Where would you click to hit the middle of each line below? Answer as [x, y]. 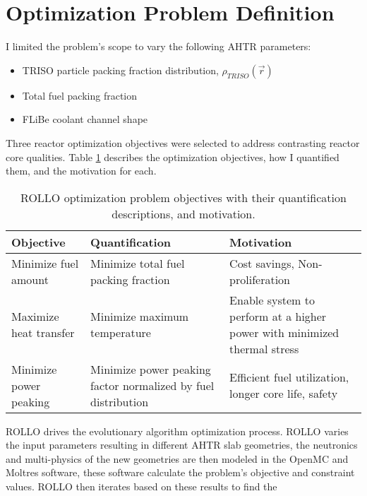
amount [30, 279]
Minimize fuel [45, 263]
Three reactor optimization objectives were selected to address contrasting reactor [183, 142]
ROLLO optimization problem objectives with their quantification [183, 197]
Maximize [35, 316]
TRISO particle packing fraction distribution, [120, 70]
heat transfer [43, 332]
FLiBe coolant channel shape [85, 119]
